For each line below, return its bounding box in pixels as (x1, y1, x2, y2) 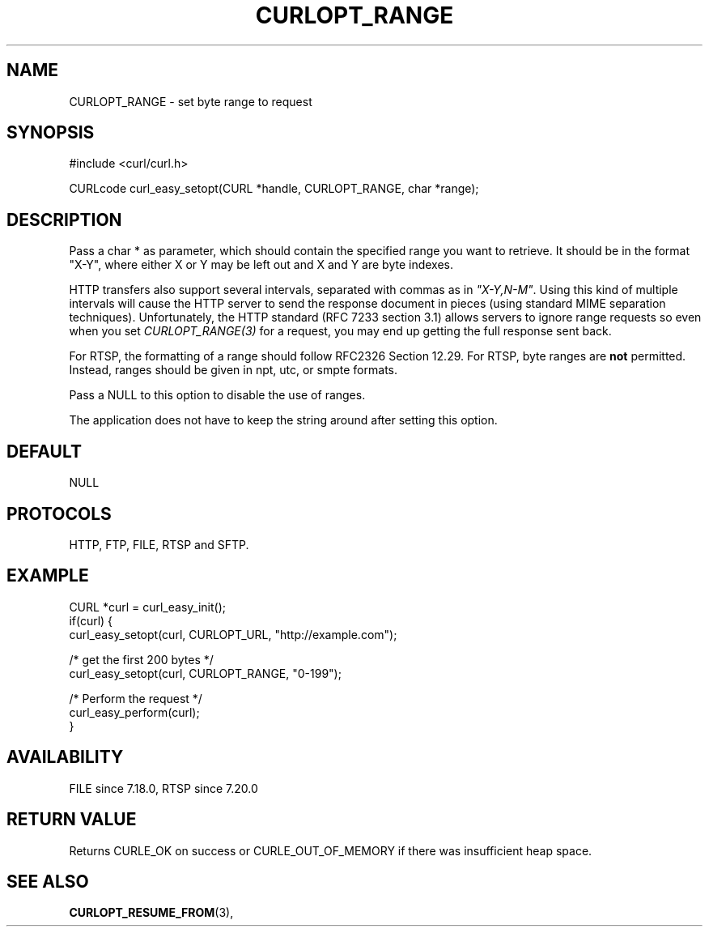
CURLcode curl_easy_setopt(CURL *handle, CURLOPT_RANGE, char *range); (69, 181, 479, 196)
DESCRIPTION (6, 209, 122, 230)
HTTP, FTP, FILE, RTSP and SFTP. (69, 537, 249, 552)
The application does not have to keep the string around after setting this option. (69, 413, 498, 428)
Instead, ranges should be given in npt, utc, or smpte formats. (69, 363, 397, 377)
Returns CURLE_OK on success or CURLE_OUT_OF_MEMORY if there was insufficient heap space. (69, 843, 592, 858)
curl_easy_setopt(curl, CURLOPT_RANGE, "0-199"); (69, 666, 342, 680)
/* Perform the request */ (69, 691, 202, 705)
